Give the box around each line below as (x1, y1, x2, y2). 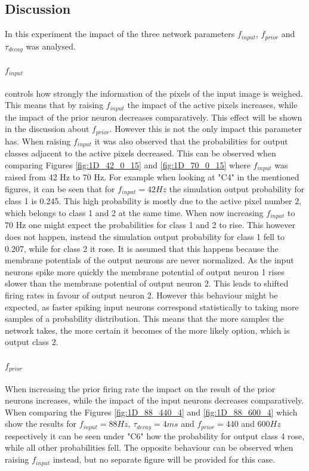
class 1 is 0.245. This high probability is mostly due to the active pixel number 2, (5, 195, 302, 207)
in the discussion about (5, 122, 89, 135)
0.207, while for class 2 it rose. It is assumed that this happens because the (5, 242, 279, 254)
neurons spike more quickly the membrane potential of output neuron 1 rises (5, 265, 285, 278)
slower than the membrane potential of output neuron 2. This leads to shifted (5, 277, 289, 290)
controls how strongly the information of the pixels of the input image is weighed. (5, 87, 303, 99)
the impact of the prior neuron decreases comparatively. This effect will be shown (5, 110, 302, 123)
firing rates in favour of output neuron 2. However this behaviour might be (5, 289, 278, 301)
